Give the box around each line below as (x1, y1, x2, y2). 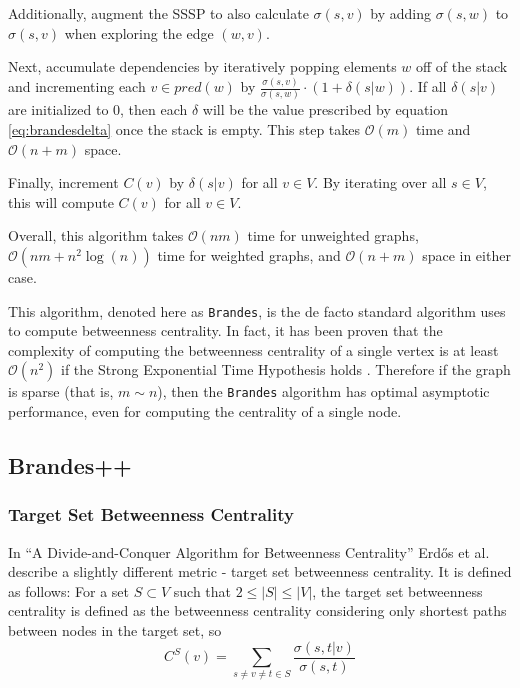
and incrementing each (8, 76, 146, 97)
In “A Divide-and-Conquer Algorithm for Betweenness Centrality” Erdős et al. (8, 541, 490, 562)
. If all (409, 76, 447, 97)
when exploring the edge (64, 22, 214, 43)
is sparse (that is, (8, 381, 114, 402)
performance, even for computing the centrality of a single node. (8, 401, 402, 422)
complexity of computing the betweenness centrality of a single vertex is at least (8, 339, 499, 360)
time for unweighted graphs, (247, 225, 419, 246)
